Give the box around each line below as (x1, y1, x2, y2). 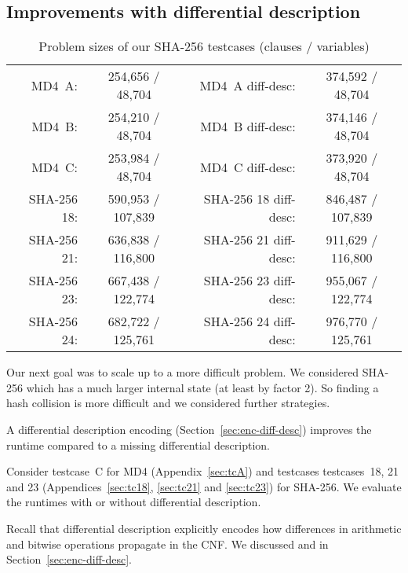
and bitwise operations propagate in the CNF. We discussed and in (6, 535, 329, 552)
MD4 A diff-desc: (199, 75, 296, 94)
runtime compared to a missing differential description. (6, 436, 270, 453)
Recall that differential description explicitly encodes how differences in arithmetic (6, 520, 402, 536)
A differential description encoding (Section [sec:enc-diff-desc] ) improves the (6, 421, 372, 437)
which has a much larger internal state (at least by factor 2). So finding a (26, 379, 379, 395)
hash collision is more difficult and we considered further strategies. (6, 395, 330, 411)
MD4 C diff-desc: (200, 157, 296, 176)
